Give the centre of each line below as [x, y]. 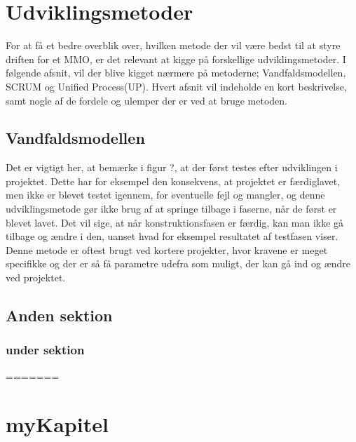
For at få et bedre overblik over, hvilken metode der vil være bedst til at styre [173, 45]
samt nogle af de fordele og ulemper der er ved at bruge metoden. [146, 100]
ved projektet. [36, 277]
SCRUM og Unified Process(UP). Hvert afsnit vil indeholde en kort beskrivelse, [176, 86]
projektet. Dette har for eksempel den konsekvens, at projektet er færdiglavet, [173, 181]
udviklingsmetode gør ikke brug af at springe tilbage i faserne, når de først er [171, 209]
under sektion [45, 350]
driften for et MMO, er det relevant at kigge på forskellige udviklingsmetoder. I [176, 59]
